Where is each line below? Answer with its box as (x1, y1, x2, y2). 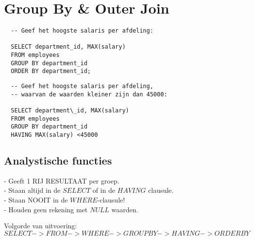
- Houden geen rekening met (4, 204, 88, 214)
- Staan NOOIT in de (4, 195, 68, 205)
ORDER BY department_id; (11, 68, 91, 75)
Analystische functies (4, 153, 112, 168)
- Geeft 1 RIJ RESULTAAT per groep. (4, 175, 119, 185)
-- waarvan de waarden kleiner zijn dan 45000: (11, 91, 168, 98)
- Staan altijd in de (4, 185, 61, 195)
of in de (92, 185, 115, 195)
